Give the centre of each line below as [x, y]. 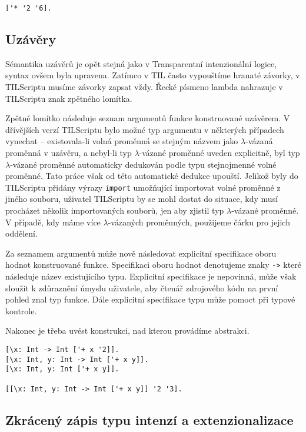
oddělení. [21, 233]
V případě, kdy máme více [53, 222]
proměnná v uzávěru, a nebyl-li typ [69, 153]
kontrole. [21, 310]
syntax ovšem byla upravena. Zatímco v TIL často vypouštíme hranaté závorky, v [153, 75]
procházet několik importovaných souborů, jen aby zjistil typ [115, 210]
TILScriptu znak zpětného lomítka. [69, 98]
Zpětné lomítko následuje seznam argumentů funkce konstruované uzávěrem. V [148, 118]
